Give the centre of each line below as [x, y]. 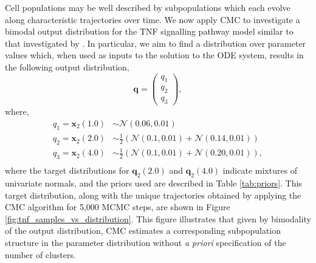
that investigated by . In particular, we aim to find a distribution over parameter [156, 43]
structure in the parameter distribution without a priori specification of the [146, 243]
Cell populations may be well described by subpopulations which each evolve [148, 7]
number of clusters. [40, 254]
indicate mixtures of [260, 170]
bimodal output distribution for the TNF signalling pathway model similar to [149, 31]
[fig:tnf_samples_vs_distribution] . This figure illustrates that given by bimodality [158, 218]
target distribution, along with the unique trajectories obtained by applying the [153, 195]
